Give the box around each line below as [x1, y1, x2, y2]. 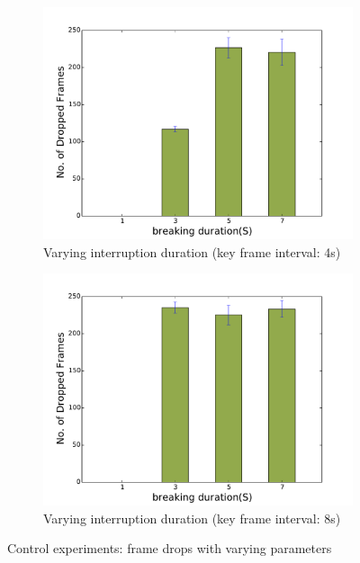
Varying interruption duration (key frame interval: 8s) [43, 508, 341, 527]
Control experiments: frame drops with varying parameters [7, 539, 332, 558]
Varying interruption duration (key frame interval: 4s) [43, 242, 341, 261]
